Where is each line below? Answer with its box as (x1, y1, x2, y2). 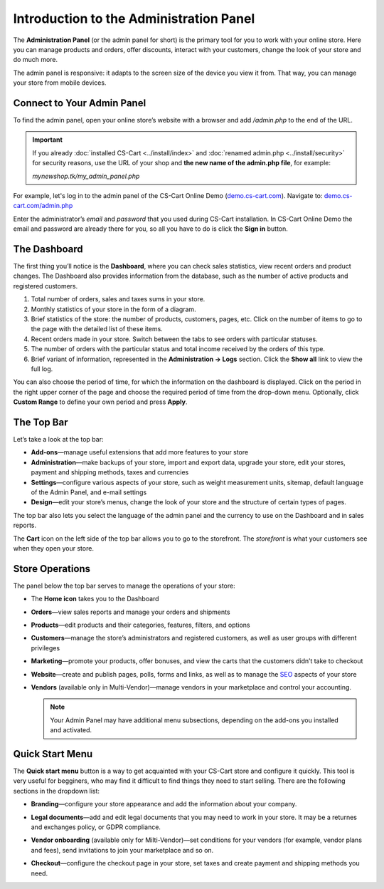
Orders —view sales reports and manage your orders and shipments (31, 608, 230, 616)
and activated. (50, 726, 92, 734)
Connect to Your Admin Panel (13, 97, 146, 109)
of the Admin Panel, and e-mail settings (31, 488, 147, 497)
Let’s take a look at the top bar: (13, 435, 104, 444)
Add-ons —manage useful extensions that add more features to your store (31, 448, 249, 457)
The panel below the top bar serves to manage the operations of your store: (13, 581, 235, 590)
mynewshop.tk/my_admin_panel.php (32, 172, 140, 180)
